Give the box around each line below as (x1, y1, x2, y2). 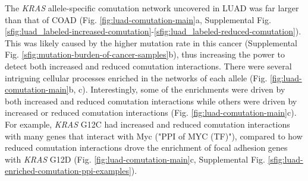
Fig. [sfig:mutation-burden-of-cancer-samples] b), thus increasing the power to (5, 48, 285, 61)
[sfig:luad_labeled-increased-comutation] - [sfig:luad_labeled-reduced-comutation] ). (5, 25, 301, 37)
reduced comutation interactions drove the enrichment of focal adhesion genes (5, 141, 288, 154)
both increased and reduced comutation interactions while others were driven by (5, 94, 297, 107)
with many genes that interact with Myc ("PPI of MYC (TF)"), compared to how (5, 129, 303, 142)
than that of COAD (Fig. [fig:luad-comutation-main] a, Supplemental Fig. (5, 13, 271, 26)
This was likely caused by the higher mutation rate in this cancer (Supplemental (5, 36, 297, 49)
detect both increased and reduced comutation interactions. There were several (5, 59, 292, 72)
